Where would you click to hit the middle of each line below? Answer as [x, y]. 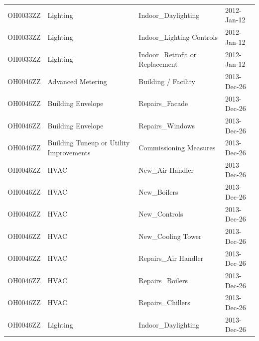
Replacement [158, 64]
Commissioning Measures [177, 148]
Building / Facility [167, 81]
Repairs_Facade [163, 103]
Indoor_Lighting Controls [178, 37]
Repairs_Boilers [163, 280]
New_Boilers [158, 192]
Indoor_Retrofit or [168, 54]
